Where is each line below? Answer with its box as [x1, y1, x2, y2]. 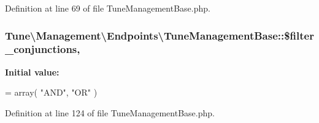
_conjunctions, [5, 41, 80, 57]
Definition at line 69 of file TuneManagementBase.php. [5, 2, 210, 14]
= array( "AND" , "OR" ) [5, 86, 98, 99]
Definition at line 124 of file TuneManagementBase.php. [5, 106, 215, 119]
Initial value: [5, 65, 60, 78]
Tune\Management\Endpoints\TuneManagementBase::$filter [5, 27, 314, 43]
